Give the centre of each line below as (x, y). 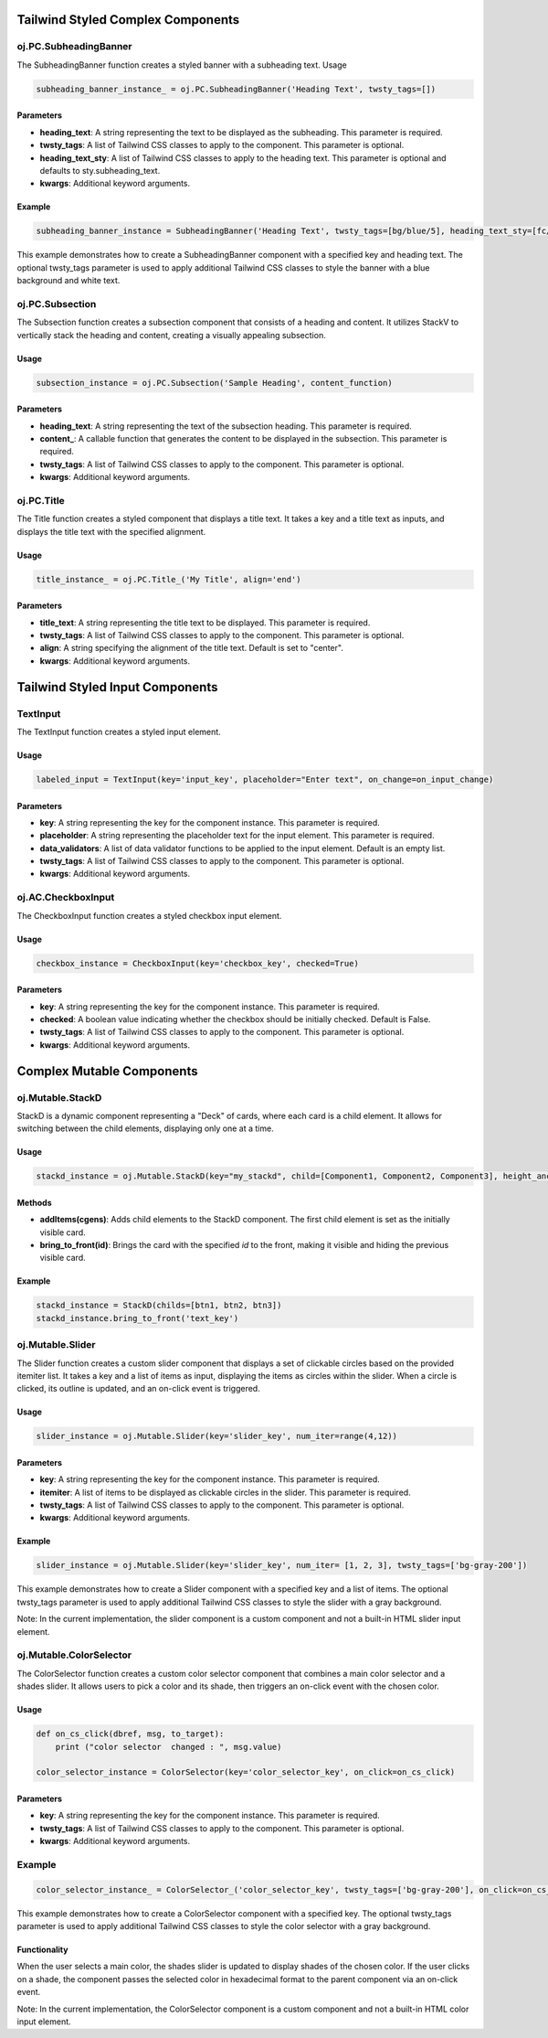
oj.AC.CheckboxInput (66, 898)
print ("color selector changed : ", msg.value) (169, 1747)
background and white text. (68, 281)
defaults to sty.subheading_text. (100, 170)
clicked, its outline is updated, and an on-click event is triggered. (138, 1389)
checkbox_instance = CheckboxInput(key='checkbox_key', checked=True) (198, 963)
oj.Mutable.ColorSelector (74, 1655)
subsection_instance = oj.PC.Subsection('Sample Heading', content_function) (214, 383)
